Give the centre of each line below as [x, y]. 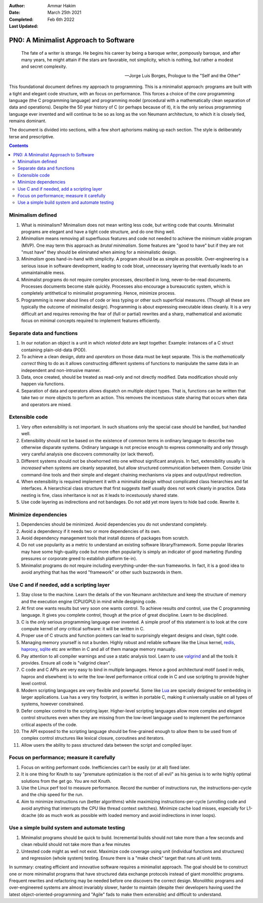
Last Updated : [24, 26]
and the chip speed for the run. [52, 795]
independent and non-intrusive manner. [61, 370]
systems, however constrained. [53, 704]
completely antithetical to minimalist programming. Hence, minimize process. [98, 293]
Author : [17, 6]
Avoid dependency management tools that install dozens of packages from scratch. [105, 538]
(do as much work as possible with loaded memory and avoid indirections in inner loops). [127, 815]
